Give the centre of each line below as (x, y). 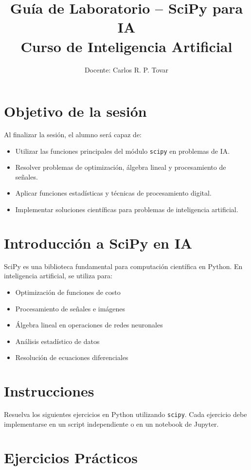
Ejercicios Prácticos (71, 457)
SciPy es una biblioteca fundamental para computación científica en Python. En (123, 266)
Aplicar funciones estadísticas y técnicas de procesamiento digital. (113, 193)
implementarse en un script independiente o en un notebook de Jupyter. (111, 424)
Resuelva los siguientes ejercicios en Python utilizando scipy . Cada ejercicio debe (125, 414)
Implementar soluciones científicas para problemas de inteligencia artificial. (127, 209)
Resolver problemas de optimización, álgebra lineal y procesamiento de (121, 167)
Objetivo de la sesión (75, 111)
